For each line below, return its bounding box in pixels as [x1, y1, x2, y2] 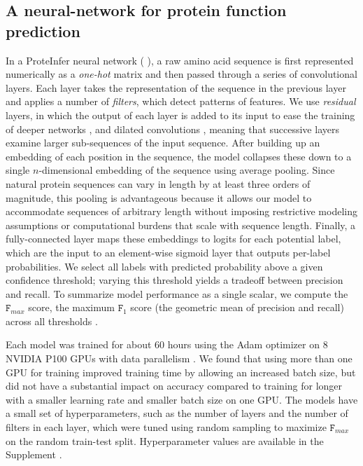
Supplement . [6, 447, 62, 462]
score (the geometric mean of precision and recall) [130, 300, 344, 315]
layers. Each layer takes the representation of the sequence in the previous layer [6, 80, 346, 95]
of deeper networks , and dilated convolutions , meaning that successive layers [6, 121, 339, 136]
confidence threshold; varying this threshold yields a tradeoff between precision [6, 273, 343, 287]
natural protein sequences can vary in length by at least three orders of [6, 176, 311, 191]
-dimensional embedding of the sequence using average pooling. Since [38, 163, 335, 177]
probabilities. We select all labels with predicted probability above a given [6, 259, 323, 273]
